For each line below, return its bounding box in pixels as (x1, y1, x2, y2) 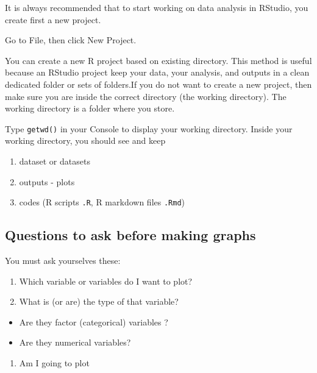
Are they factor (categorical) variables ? (19, 315, 168, 328)
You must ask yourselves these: (5, 254, 121, 267)
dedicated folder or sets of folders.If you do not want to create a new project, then (5, 77, 312, 90)
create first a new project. (5, 13, 101, 26)
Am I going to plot (19, 357, 90, 369)
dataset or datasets (19, 155, 90, 167)
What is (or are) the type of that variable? (19, 295, 179, 308)
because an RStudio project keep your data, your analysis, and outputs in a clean (5, 66, 310, 79)
